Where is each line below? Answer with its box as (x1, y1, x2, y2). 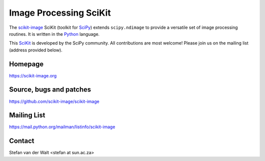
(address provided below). (9, 47, 63, 53)
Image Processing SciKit (9, 7, 111, 18)
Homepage (9, 60, 44, 68)
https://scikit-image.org (9, 72, 57, 78)
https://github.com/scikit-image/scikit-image (9, 98, 100, 104)
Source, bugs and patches (9, 86, 91, 94)
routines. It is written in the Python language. (9, 31, 100, 37)
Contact (9, 137, 34, 145)
